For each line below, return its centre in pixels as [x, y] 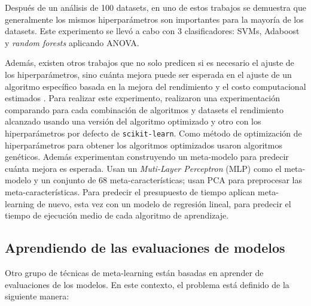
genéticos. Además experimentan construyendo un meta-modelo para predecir [147, 157]
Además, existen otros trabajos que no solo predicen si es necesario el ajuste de [150, 63]
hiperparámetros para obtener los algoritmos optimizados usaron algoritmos [144, 145]
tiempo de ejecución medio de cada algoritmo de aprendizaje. [117, 215]
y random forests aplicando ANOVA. [72, 42]
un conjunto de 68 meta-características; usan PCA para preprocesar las [172, 180]
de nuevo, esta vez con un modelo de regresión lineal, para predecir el [164, 203]
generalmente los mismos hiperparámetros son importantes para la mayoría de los [154, 19]
